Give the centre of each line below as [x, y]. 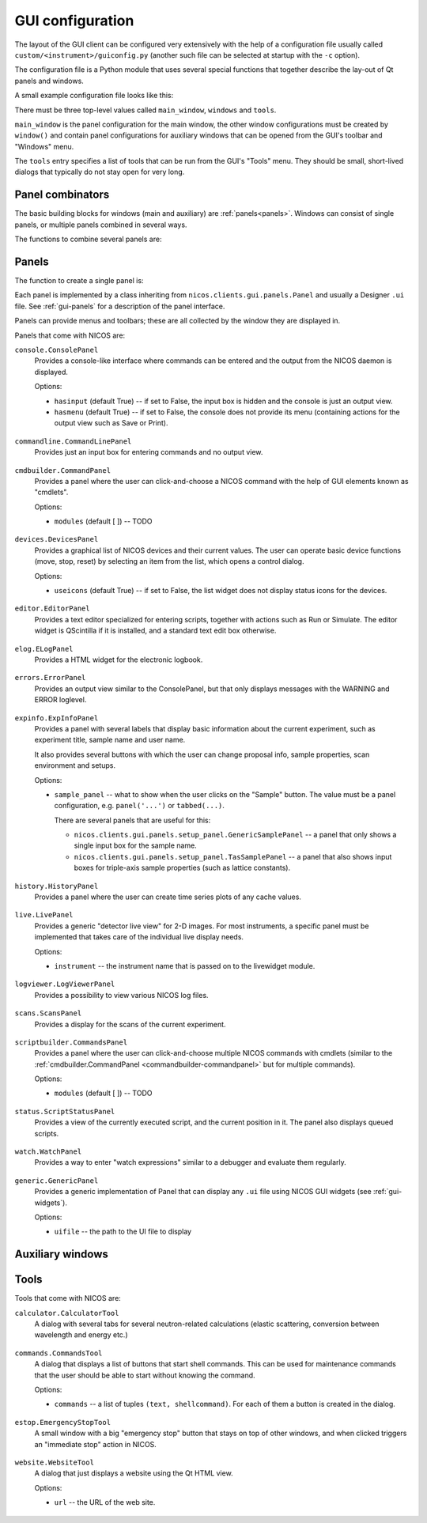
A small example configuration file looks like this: [94, 96]
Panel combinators [62, 195]
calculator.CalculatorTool [67, 1313]
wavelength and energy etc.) [81, 1335]
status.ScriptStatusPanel [65, 1111]
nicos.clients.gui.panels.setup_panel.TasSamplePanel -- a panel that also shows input [233, 856]
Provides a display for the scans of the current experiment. [130, 1024]
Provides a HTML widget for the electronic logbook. [119, 659]
